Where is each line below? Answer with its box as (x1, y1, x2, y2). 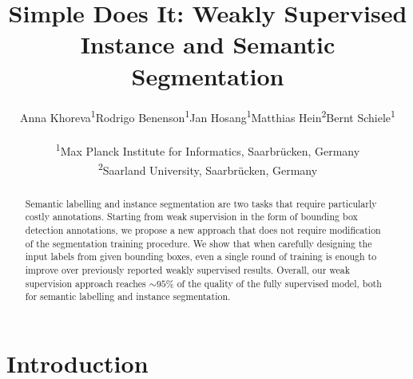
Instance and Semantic (80, 28, 336, 61)
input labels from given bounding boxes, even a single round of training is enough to (25, 250, 377, 263)
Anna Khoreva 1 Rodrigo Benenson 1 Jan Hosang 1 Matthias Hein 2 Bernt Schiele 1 (20, 106, 395, 125)
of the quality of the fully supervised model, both (177, 276, 382, 290)
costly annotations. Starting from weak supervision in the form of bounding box (25, 210, 358, 223)
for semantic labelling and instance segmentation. (25, 290, 231, 303)
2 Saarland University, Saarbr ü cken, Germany (97, 159, 318, 178)
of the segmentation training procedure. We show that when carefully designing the (25, 236, 372, 250)
